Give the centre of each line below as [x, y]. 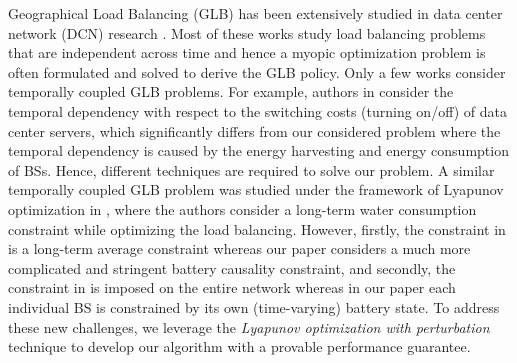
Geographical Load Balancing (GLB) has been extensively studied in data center [255, 13]
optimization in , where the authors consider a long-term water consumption [242, 208]
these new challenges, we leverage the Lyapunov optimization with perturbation [249, 326]
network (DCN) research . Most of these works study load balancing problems [247, 32]
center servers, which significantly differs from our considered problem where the [254, 130]
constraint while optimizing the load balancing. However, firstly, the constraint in [257, 228]
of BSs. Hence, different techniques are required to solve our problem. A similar [251, 169]
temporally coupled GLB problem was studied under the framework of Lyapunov [256, 189]
